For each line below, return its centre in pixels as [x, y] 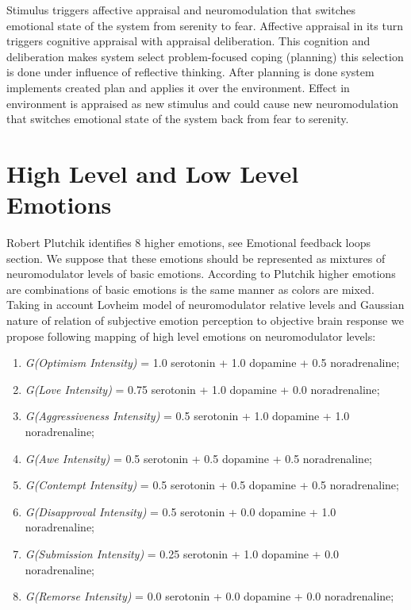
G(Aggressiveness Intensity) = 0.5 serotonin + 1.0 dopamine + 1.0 [187, 416]
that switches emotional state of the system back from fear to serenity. [178, 119]
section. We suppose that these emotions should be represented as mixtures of [196, 258]
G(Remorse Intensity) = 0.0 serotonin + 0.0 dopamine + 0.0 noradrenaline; [209, 596]
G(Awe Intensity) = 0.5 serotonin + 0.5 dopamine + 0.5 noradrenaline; [199, 458]
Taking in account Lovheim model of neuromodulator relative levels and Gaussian [205, 305]
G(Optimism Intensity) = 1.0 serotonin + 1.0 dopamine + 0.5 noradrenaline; [212, 363]
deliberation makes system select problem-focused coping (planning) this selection [205, 56]
